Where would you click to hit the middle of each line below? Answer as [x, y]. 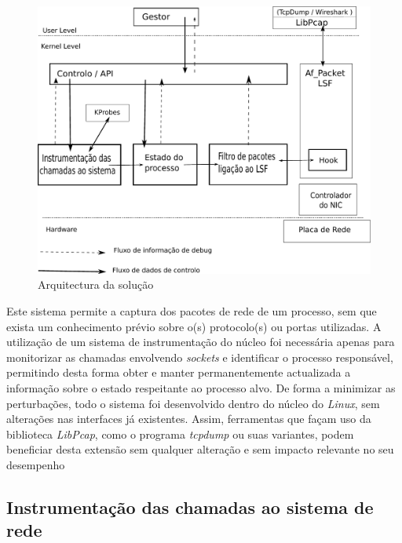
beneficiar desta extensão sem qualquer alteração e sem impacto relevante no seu [200, 449]
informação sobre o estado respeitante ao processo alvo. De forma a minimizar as [201, 387]
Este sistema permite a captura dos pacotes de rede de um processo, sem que [192, 310]
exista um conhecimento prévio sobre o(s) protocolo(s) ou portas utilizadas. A [194, 326]
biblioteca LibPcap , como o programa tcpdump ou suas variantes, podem [180, 434]
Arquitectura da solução [96, 284]
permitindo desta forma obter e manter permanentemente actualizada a [179, 372]
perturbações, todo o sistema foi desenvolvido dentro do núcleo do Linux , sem [193, 403]
